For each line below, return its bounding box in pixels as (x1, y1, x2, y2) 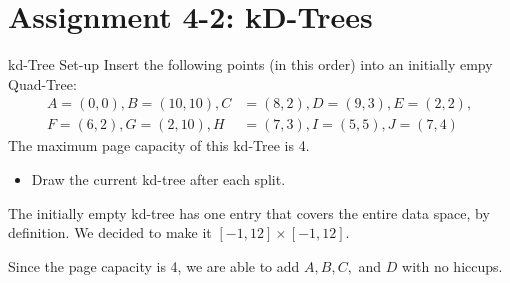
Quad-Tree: (8, 73, 77, 94)
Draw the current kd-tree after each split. (31, 168, 286, 189)
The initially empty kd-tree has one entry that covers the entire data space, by (8, 202, 490, 223)
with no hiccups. (402, 255, 503, 276)
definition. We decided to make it (8, 222, 212, 243)
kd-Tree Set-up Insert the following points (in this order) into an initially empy (8, 54, 493, 75)
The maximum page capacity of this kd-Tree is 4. (8, 135, 310, 156)
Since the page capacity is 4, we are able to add (8, 255, 300, 276)
